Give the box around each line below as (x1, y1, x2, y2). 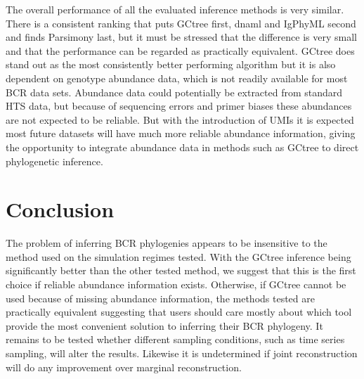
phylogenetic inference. (6, 153, 103, 168)
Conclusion (6, 195, 115, 224)
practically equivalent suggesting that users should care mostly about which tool (6, 304, 352, 319)
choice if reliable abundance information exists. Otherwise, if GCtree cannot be (6, 277, 346, 292)
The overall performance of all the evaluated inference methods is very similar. (6, 2, 344, 16)
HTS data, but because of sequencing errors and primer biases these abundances (6, 98, 352, 113)
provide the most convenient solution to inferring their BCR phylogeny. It (6, 318, 323, 333)
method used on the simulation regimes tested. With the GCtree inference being (6, 249, 351, 264)
